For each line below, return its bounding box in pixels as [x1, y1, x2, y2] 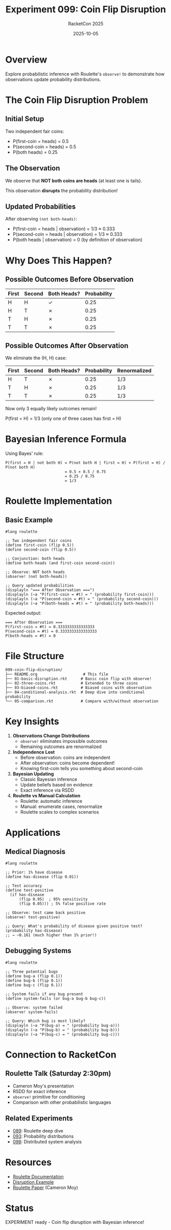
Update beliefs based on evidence [20, 781, 93, 788]
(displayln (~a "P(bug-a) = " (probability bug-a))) [5, 1023, 120, 1028]
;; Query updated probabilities [5, 583, 74, 588]
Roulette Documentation [12, 1173, 64, 1180]
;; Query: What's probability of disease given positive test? [5, 923, 143, 929]
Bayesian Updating [12, 771, 54, 777]
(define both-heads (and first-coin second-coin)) [5, 560, 115, 566]
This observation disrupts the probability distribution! [5, 187, 118, 193]
